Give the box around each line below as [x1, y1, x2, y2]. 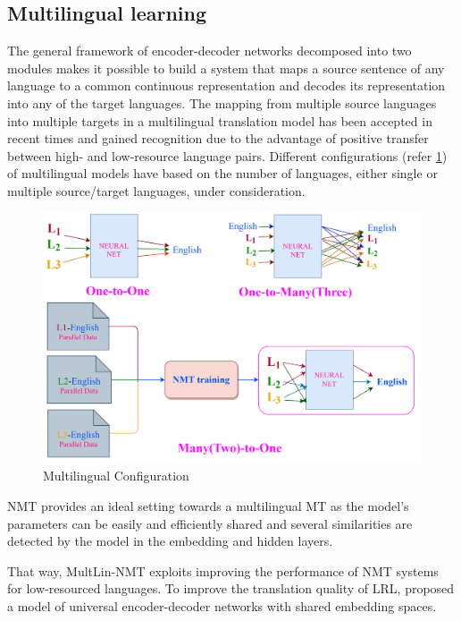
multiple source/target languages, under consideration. [7, 181, 306, 200]
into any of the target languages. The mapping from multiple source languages [7, 93, 437, 112]
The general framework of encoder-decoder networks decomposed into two [7, 41, 412, 60]
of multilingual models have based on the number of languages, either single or [7, 164, 438, 183]
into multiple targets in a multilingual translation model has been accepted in [7, 111, 432, 130]
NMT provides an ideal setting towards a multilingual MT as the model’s [7, 497, 409, 515]
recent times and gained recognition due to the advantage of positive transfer [7, 129, 429, 148]
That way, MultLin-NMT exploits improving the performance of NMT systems [7, 561, 439, 580]
